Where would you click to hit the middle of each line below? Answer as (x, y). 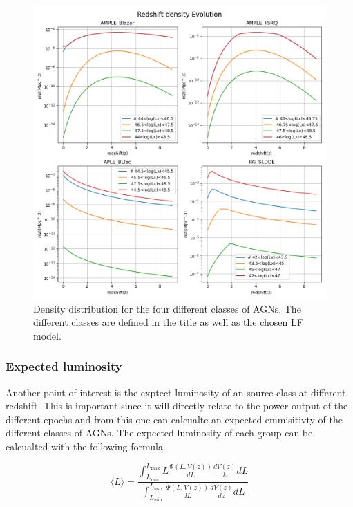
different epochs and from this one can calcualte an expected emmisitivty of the (174, 419)
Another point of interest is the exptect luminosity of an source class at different (176, 392)
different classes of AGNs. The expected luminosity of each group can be (159, 433)
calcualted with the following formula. (86, 446)
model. (47, 335)
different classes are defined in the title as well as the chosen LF (168, 322)
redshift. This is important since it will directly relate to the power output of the (177, 406)
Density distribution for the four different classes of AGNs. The (167, 308)
